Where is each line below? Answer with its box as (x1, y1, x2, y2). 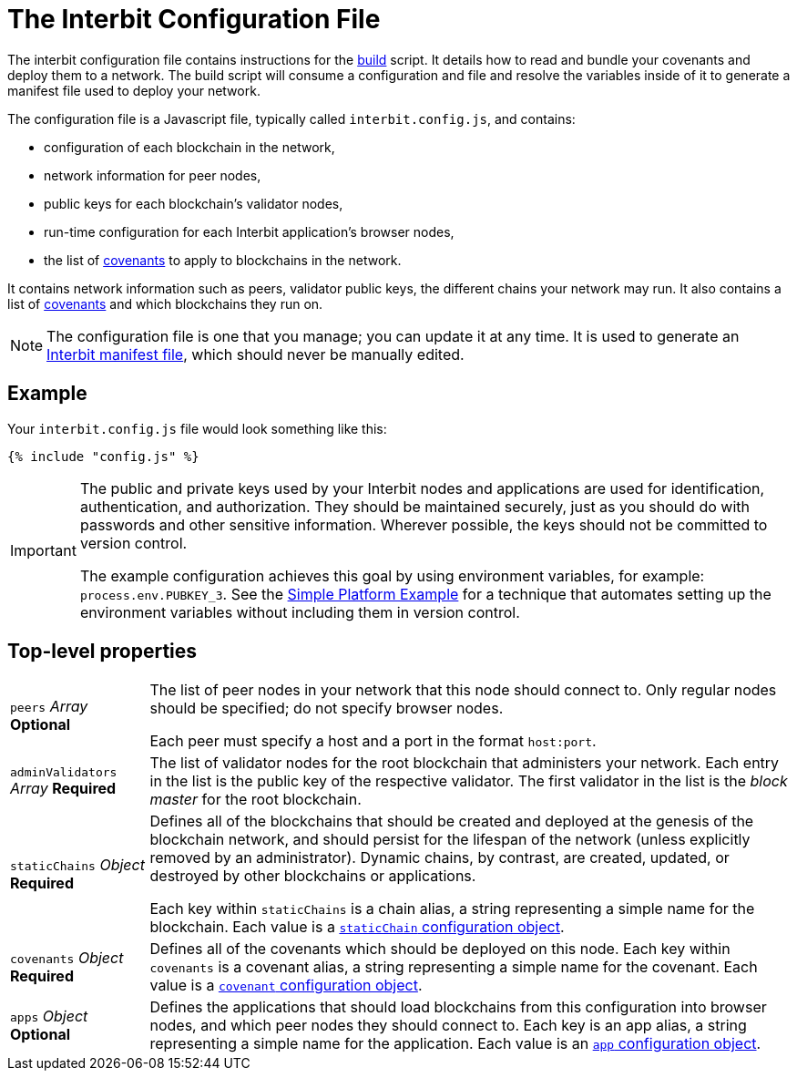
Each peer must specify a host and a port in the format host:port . (149, 732, 597, 751)
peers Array (10, 697, 88, 716)
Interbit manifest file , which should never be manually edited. (46, 344, 465, 364)
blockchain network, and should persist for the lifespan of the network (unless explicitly (149, 830, 751, 849)
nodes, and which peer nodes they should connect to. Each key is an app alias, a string (149, 1016, 747, 1035)
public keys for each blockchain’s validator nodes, (44, 195, 343, 211)
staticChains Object (10, 856, 145, 875)
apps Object (10, 1007, 88, 1026)
